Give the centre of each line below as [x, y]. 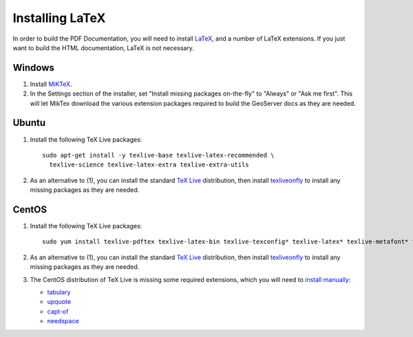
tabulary [59, 292]
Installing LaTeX [59, 18]
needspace [63, 321]
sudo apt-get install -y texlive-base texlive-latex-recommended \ [158, 155]
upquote [59, 302]
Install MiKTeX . [51, 84]
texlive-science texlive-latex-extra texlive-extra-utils [149, 165]
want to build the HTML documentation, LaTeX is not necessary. [103, 47]
